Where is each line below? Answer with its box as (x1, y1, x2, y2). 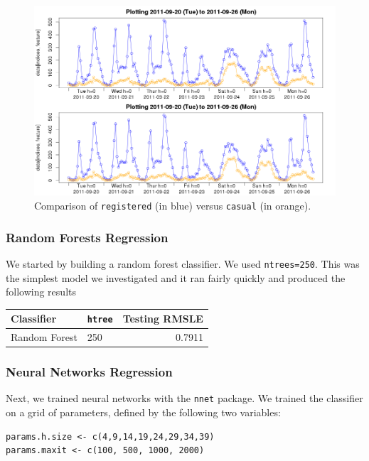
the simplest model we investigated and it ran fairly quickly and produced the (6, 270, 346, 285)
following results (6, 284, 76, 299)
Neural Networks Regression (6, 363, 173, 381)
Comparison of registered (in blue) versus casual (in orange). (34, 198, 311, 213)
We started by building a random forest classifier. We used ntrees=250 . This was (6, 256, 360, 271)
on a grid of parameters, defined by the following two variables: (6, 405, 281, 420)
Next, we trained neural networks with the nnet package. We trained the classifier (6, 391, 363, 406)
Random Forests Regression (6, 228, 169, 246)
